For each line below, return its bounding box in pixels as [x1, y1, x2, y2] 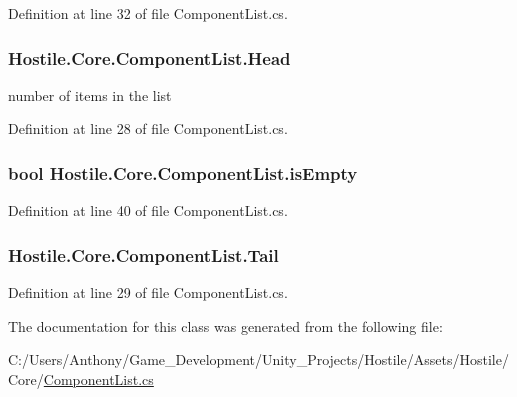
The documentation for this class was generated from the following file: [8, 315, 443, 336]
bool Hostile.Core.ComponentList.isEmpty [8, 160, 358, 185]
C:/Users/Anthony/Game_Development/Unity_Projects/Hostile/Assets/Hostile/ [8, 349, 509, 370]
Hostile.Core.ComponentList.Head [8, 45, 291, 70]
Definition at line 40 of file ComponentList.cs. [8, 200, 288, 221]
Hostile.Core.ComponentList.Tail [8, 242, 279, 267]
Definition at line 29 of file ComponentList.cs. [8, 282, 288, 303]
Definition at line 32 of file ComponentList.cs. [8, 3, 288, 23]
